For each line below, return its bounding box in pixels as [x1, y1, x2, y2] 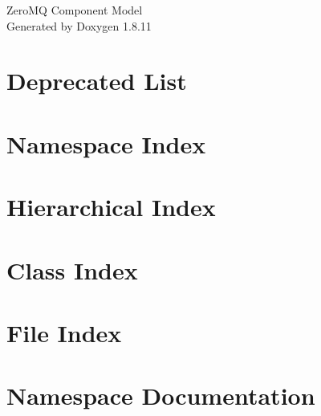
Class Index [6, 253, 138, 286]
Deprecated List [6, 64, 187, 97]
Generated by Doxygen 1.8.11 [6, 17, 152, 34]
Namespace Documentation [6, 379, 315, 412]
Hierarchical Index [6, 190, 216, 223]
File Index [6, 316, 122, 349]
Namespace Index [6, 127, 206, 160]
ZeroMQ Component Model [6, 2, 143, 18]
